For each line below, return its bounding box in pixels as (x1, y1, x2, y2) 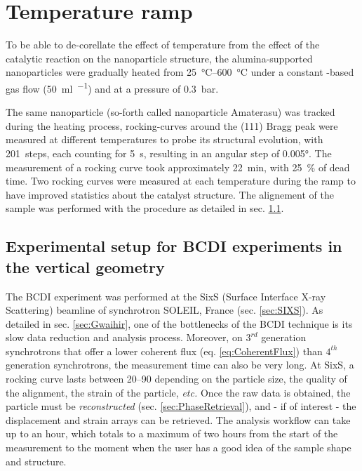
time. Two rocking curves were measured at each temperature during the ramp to (6, 173, 356, 188)
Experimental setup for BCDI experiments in (6, 235, 342, 257)
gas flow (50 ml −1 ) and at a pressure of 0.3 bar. (6, 79, 219, 95)
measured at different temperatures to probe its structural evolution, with (6, 132, 323, 147)
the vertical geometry (6, 256, 165, 277)
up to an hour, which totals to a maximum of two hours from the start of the (6, 426, 338, 441)
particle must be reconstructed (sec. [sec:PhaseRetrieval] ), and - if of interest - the (6, 399, 356, 413)
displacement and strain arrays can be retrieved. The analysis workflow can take (6, 412, 351, 427)
